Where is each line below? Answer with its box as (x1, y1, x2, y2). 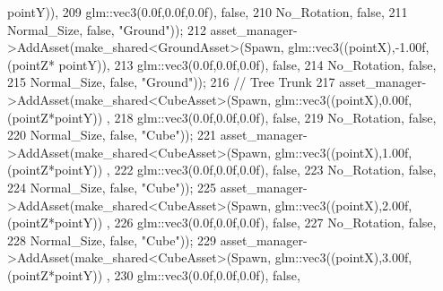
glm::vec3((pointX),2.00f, (274, 195, 413, 214)
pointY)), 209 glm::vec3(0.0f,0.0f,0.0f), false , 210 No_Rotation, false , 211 (7, 3, 408, 21)
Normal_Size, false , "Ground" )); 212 (7, 20, 206, 39)
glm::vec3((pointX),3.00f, (274, 248, 413, 267)
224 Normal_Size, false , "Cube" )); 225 (7, 177, 217, 196)
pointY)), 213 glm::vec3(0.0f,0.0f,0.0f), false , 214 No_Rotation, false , (58, 55, 437, 73)
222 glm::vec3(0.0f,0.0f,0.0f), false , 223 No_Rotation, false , (114, 160, 437, 179)
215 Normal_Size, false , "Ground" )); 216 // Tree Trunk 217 (7, 73, 335, 91)
